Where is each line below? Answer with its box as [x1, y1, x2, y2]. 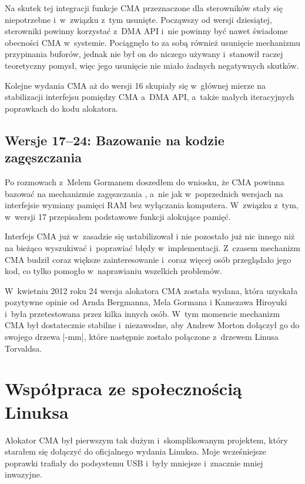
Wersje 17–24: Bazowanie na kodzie [5, 131, 224, 149]
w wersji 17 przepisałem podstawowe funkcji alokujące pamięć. [5, 210, 231, 222]
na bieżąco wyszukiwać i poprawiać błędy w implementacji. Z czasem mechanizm [5, 241, 300, 253]
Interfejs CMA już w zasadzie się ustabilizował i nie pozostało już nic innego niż [5, 230, 295, 242]
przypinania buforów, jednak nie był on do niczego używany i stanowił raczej [5, 48, 283, 60]
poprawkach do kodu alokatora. [5, 102, 119, 114]
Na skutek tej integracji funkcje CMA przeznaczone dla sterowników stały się [5, 2, 283, 14]
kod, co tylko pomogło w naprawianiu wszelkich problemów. [5, 265, 222, 277]
